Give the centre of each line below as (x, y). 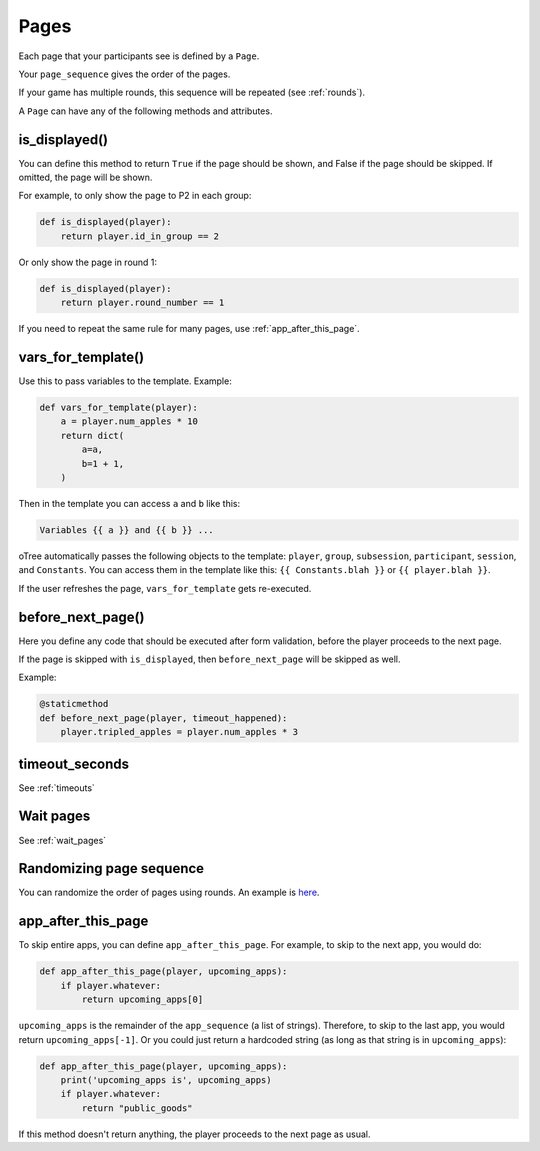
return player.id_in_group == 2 (140, 236)
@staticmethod (74, 704)
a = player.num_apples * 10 (129, 421)
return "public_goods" (137, 1108)
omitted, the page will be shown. (85, 177)
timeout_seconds (74, 763)
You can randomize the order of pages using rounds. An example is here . (169, 892)
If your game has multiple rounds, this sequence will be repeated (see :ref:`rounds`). (191, 92)
